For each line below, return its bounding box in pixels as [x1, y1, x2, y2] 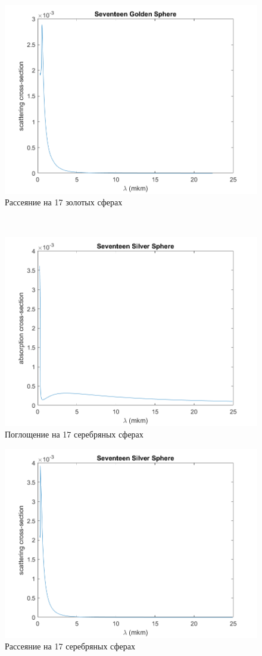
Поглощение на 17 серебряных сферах [5, 428, 144, 441]
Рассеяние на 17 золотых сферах [5, 196, 123, 208]
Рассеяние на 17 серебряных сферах [5, 640, 135, 652]
